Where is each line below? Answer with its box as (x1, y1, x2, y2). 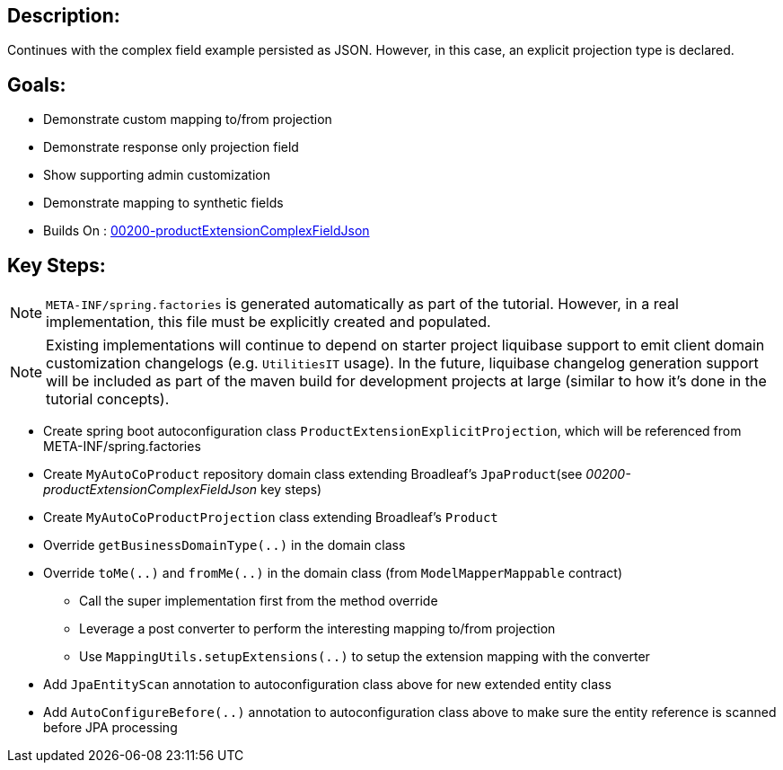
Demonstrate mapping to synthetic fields (43, 195, 284, 211)
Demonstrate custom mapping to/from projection (43, 111, 332, 128)
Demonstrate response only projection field (43, 139, 299, 155)
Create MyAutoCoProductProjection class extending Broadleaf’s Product (43, 509, 498, 526)
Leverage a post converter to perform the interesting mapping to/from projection (79, 621, 556, 637)
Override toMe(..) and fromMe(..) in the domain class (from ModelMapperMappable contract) (43, 565, 622, 581)
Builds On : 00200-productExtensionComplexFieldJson (43, 223, 370, 239)
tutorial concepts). (46, 390, 170, 409)
